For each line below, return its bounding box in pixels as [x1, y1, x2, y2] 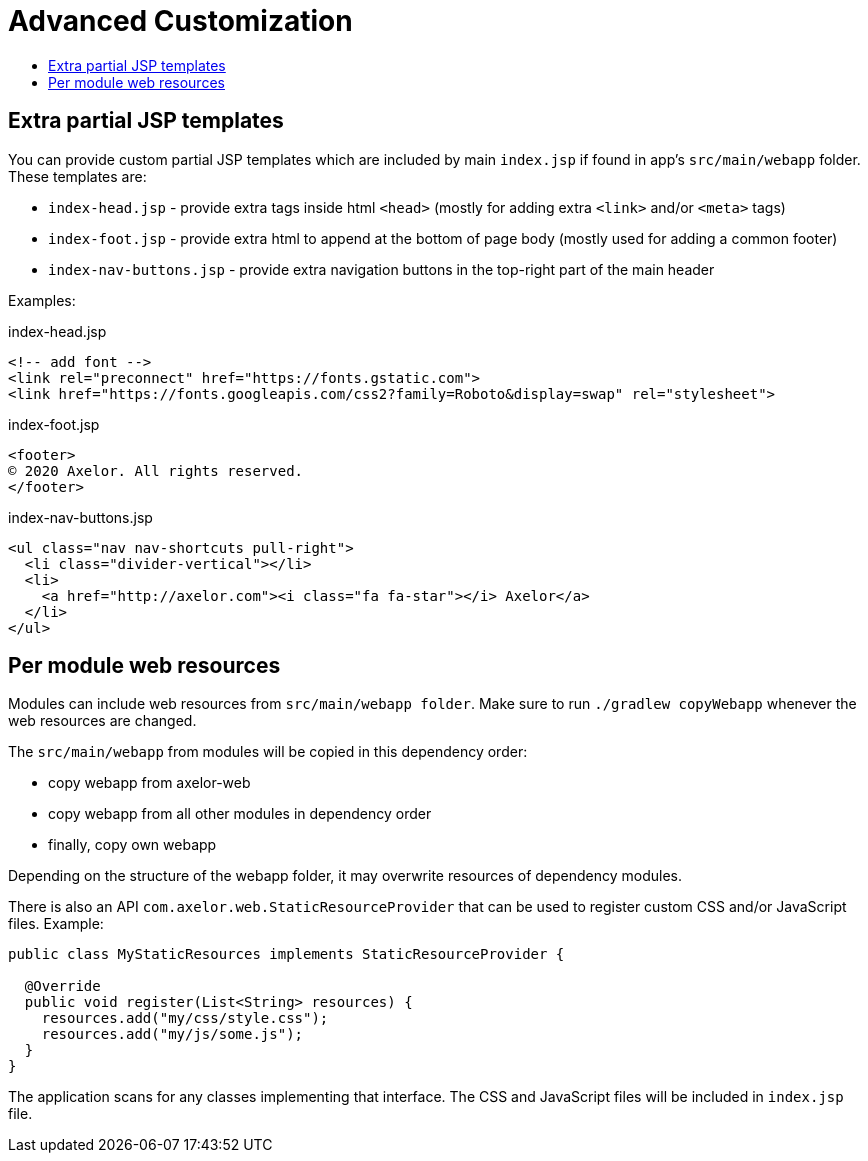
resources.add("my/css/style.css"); [41, 1010, 329, 1027]
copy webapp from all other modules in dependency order [48, 805, 432, 823]
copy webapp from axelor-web [48, 774, 251, 792]
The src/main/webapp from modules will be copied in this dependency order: [8, 743, 528, 761]
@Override [24, 978, 101, 995]
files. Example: [8, 915, 104, 933]
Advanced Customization [8, 4, 353, 38]
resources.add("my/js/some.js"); [41, 1026, 304, 1043]
